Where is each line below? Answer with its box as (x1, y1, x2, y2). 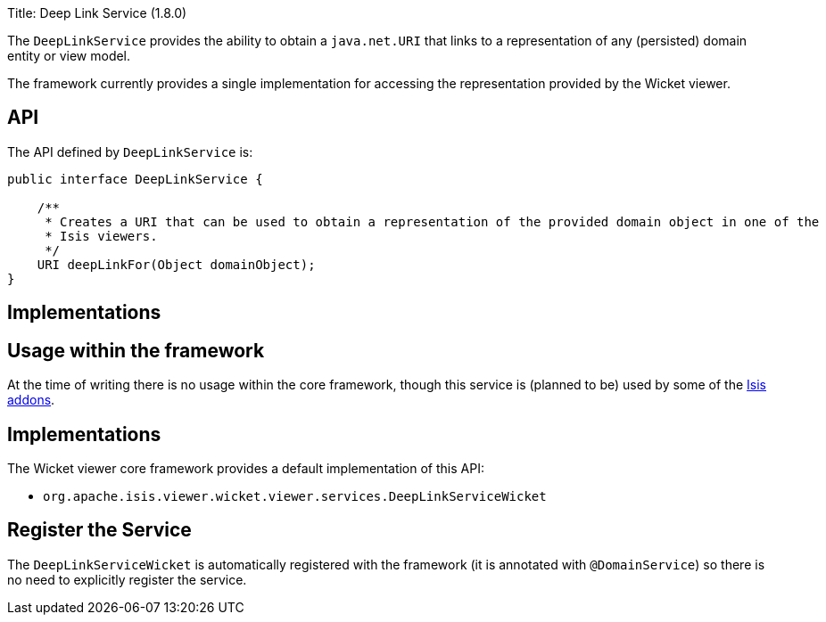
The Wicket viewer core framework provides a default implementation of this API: (7, 460, 484, 476)
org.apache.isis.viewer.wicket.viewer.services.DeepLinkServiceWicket (43, 488, 547, 503)
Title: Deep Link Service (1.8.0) (7, 5, 187, 20)
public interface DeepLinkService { (7, 171, 263, 186)
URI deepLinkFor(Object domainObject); (37, 257, 316, 272)
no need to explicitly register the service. (7, 571, 247, 587)
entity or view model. (7, 48, 131, 63)
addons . (7, 392, 55, 408)
